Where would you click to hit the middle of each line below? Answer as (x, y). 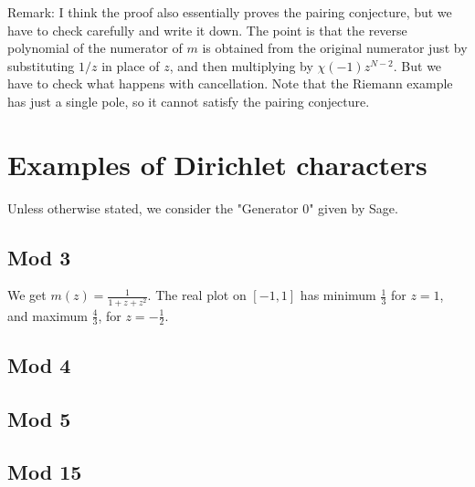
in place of (131, 65)
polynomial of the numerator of (95, 48)
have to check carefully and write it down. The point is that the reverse (207, 30)
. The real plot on (197, 295)
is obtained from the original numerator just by (335, 48)
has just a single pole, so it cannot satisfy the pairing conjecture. (189, 101)
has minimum (338, 295)
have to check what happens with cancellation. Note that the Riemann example (230, 83)
